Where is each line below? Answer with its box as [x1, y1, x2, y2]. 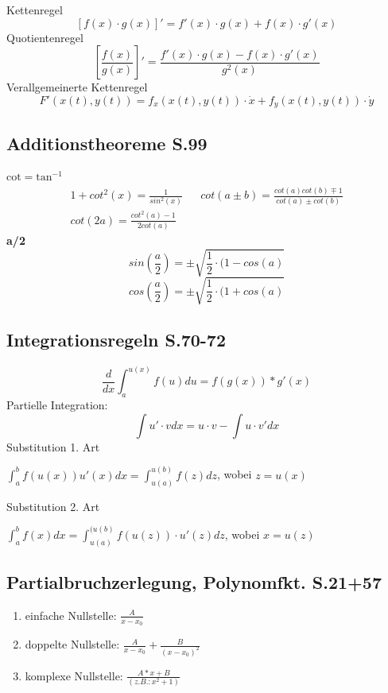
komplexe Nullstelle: [25, 667, 123, 683]
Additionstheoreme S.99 [6, 130, 208, 155]
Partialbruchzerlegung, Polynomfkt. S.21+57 [6, 569, 382, 594]
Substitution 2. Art [6, 497, 100, 514]
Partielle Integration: [6, 397, 108, 413]
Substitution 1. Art [6, 438, 100, 455]
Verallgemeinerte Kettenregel [6, 79, 148, 95]
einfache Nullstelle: [25, 606, 117, 623]
